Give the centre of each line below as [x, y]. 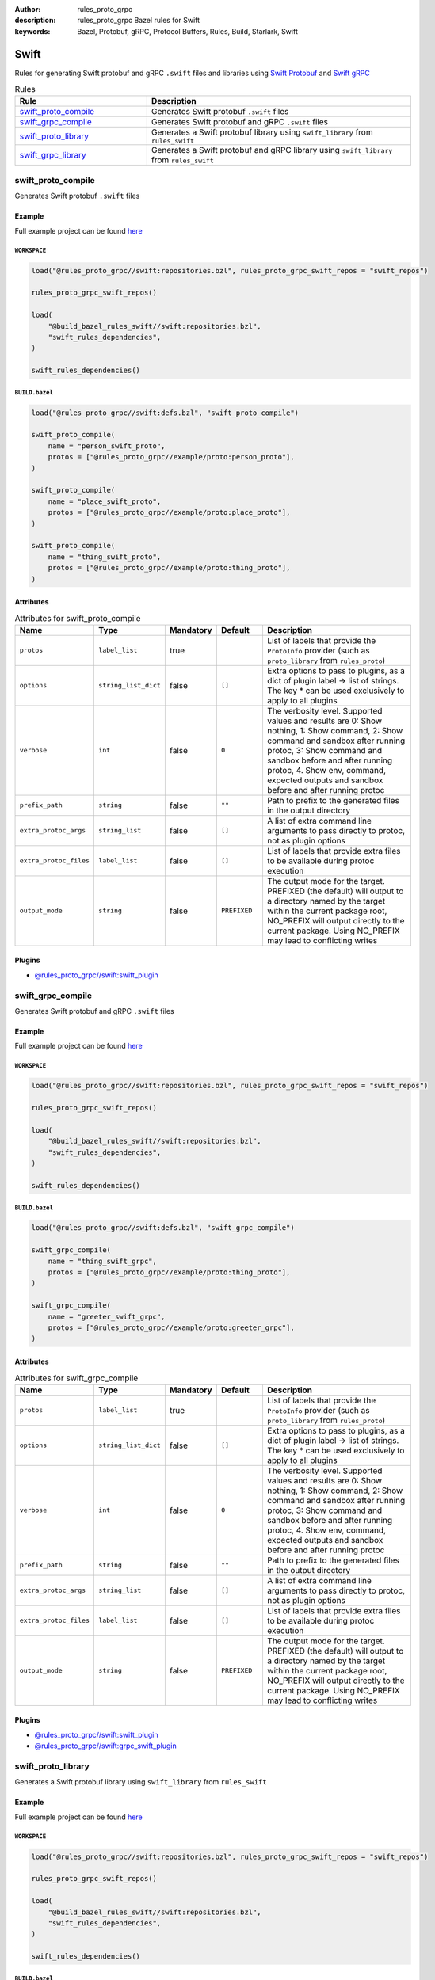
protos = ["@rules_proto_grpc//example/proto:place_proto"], [169, 512]
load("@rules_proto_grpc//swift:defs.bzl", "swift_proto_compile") [165, 413]
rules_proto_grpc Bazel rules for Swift [139, 21]
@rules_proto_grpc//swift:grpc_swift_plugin [106, 1746]
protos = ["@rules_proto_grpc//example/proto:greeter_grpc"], [171, 1327]
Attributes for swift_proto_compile [78, 618]
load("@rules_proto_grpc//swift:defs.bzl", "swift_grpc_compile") [163, 1228]
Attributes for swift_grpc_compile [76, 1378]
